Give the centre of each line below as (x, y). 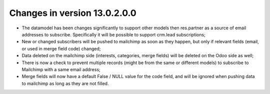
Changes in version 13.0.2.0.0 (73, 13)
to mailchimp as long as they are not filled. (65, 83)
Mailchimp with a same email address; (61, 69)
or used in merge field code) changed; (61, 48)
